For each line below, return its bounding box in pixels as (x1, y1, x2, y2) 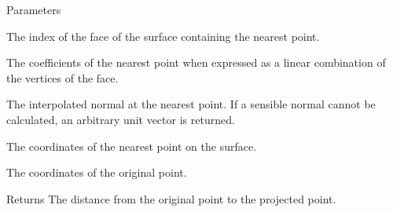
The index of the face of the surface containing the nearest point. (6, 27, 320, 44)
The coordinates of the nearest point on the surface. (6, 137, 257, 154)
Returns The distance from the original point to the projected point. (6, 190, 336, 207)
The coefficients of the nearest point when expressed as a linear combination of (6, 54, 386, 71)
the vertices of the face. (6, 69, 119, 86)
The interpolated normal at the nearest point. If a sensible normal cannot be (6, 96, 376, 112)
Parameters (6, 2, 61, 17)
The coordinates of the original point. (6, 164, 187, 181)
